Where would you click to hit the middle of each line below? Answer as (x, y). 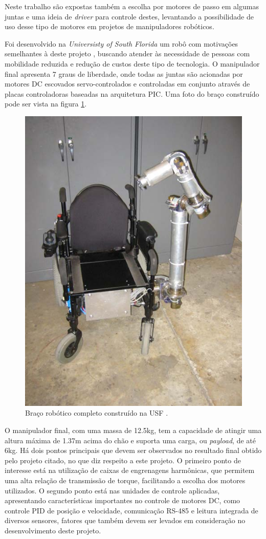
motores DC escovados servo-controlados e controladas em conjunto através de (127, 84)
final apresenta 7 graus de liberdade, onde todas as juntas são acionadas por (124, 73)
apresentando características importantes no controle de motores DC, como (123, 500)
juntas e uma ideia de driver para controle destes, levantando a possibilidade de (129, 16)
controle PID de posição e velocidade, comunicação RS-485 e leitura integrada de (131, 510)
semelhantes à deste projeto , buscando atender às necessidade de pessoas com (127, 53)
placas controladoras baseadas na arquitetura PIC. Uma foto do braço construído (132, 93)
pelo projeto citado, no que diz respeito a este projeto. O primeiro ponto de (123, 460)
